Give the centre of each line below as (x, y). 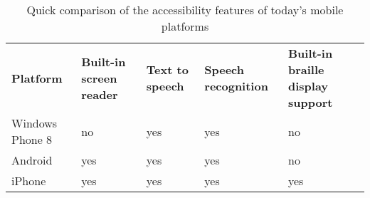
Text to (167, 69)
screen (99, 78)
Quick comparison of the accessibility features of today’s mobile (185, 10)
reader (100, 94)
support (311, 102)
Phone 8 (32, 139)
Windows (35, 123)
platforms (185, 26)
